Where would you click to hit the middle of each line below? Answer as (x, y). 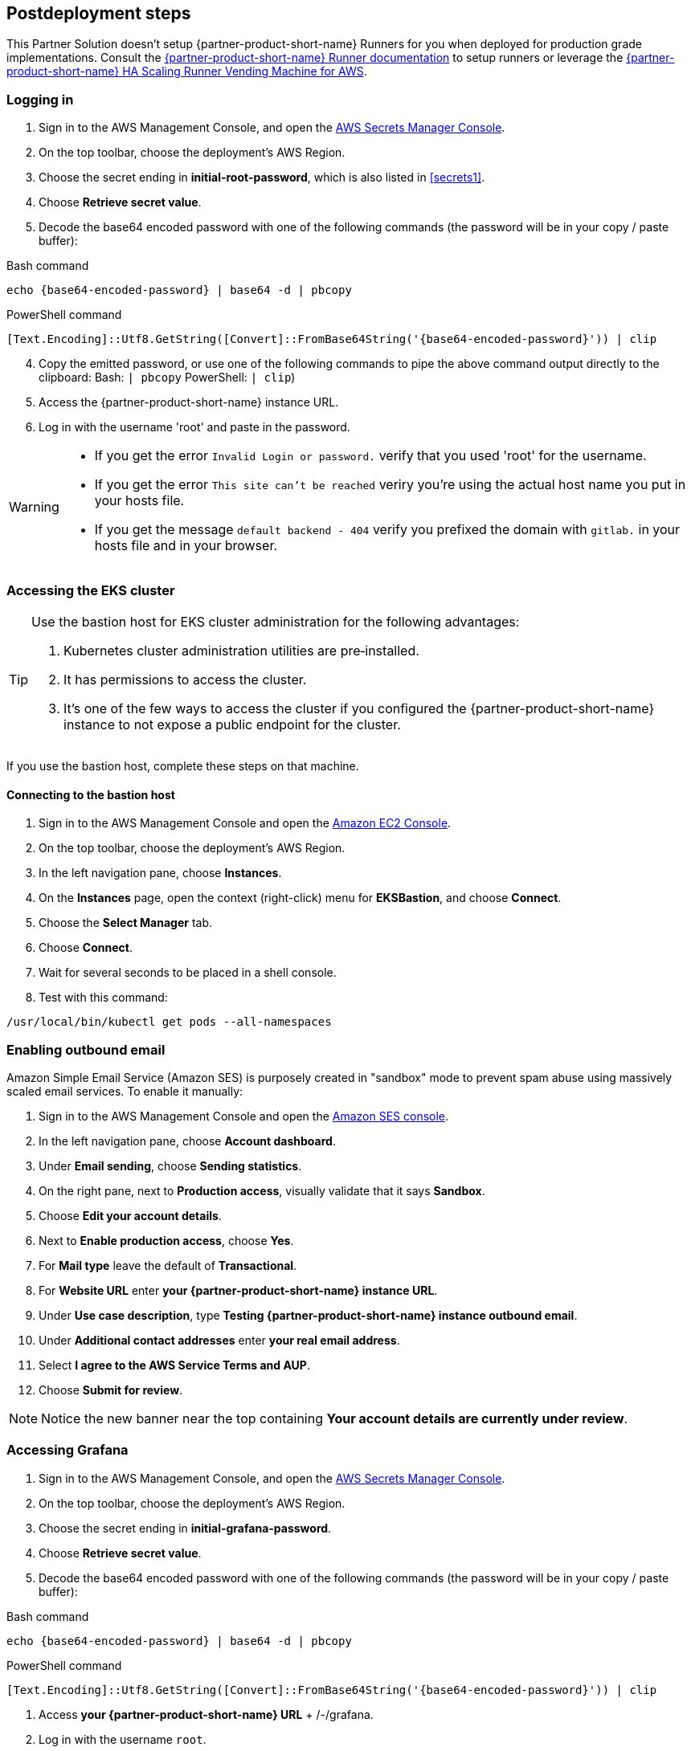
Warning (34, 507)
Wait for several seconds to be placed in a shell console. (188, 973)
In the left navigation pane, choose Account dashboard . (187, 1141)
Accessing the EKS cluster (91, 590)
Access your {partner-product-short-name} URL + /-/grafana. (206, 1714)
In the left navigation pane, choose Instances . (160, 873)
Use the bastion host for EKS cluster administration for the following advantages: (276, 621)
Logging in (40, 99)
